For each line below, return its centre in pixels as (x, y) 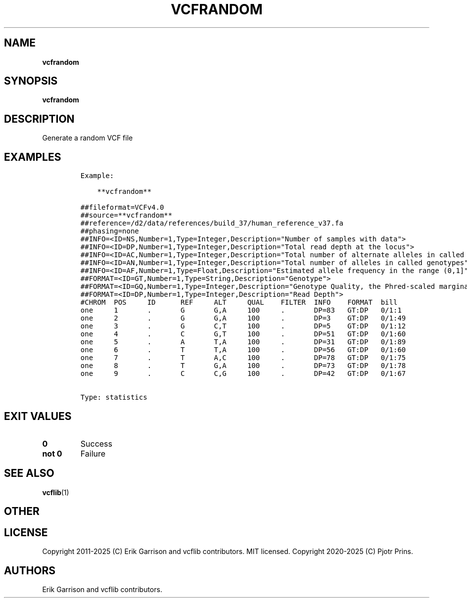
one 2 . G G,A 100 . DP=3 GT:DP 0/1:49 (243, 318)
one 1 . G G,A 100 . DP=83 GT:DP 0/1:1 (241, 310)
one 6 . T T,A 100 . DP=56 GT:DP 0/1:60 (243, 350)
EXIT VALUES (38, 416)
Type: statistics (114, 397)
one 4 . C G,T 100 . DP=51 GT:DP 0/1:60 (243, 334)
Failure (93, 453)
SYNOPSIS (31, 81)
